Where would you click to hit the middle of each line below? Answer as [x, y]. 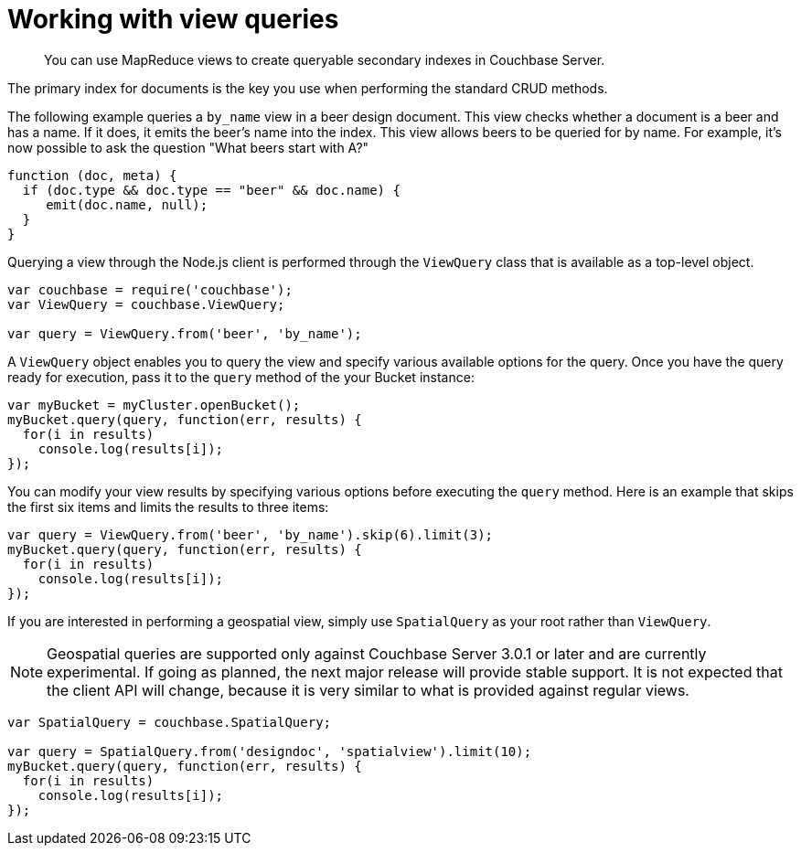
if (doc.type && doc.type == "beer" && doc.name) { [211, 190]
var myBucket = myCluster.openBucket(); [154, 405]
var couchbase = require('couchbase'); [150, 289]
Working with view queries [173, 19]
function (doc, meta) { [92, 175]
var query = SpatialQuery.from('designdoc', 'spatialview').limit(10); [270, 751]
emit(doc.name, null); [127, 204]
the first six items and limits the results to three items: [168, 506]
